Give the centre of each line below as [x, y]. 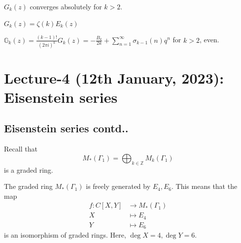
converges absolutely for [66, 6]
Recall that [21, 149]
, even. [209, 40]
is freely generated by [118, 186]
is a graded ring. [29, 169]
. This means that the [205, 186]
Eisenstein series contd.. [66, 128]
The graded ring [28, 186]
